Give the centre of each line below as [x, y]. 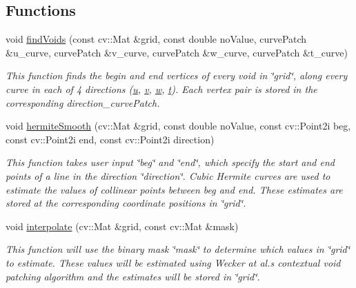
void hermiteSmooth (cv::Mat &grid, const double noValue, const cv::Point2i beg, [178, 126]
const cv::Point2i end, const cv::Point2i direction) [110, 139]
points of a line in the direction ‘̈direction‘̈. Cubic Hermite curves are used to [168, 175]
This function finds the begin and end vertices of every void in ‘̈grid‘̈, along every [177, 75]
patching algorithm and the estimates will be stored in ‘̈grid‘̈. [133, 276]
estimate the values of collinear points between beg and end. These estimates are [174, 189]
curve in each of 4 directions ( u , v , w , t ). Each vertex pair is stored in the [161, 89]
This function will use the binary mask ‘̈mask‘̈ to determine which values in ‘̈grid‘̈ [178, 249]
